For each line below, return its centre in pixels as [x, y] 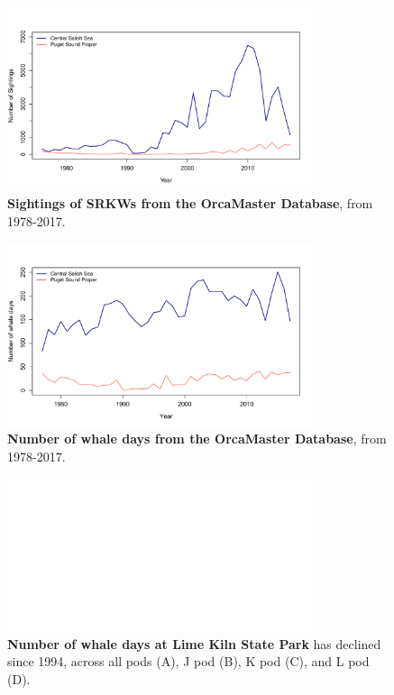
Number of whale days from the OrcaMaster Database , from [197, 439]
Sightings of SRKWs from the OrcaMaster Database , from [190, 202]
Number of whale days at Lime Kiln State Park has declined [194, 643]
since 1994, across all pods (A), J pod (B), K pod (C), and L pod [188, 661]
